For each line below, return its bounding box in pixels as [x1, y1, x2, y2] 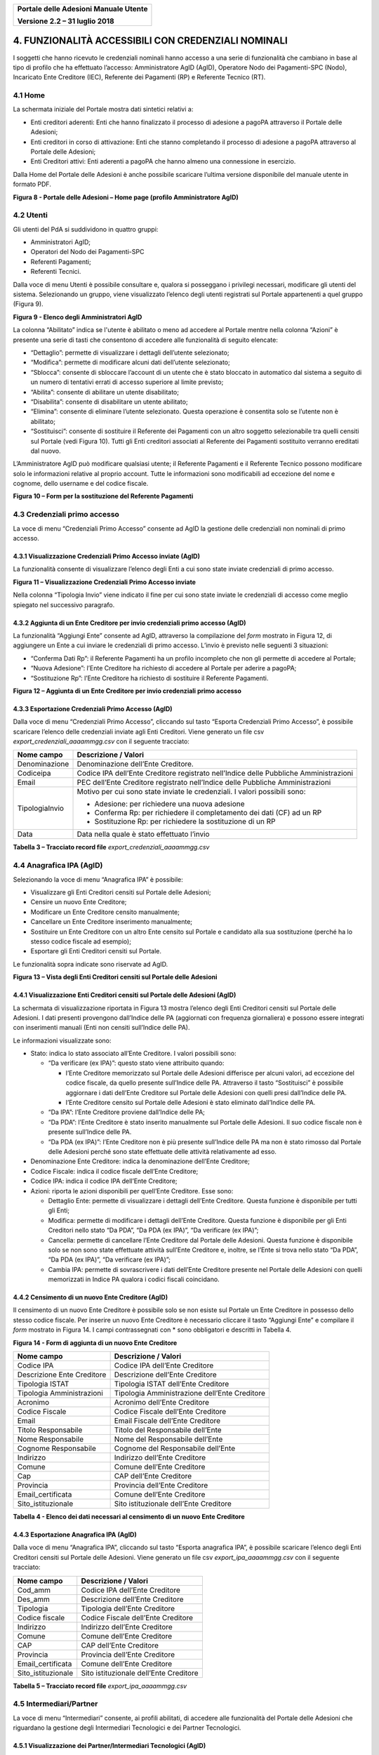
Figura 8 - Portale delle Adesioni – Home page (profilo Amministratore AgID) [13, 193, 239, 201]
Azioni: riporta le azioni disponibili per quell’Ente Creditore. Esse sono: [30, 1186, 234, 1195]
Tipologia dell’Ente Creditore [81, 1603, 175, 1613]
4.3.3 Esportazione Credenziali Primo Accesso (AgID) [13, 704, 173, 713]
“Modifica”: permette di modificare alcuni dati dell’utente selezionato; [30, 358, 231, 366]
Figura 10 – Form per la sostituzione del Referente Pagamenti [13, 492, 194, 501]
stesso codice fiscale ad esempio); [30, 937, 131, 946]
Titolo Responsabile [17, 1425, 83, 1435]
